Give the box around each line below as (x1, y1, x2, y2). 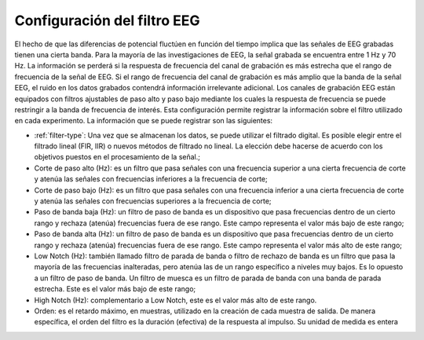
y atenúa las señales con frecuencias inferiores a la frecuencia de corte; (34, 174, 269, 184)
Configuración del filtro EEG (14, 12, 200, 29)
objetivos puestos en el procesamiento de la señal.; (34, 152, 200, 162)
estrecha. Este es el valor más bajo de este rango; (34, 284, 196, 294)
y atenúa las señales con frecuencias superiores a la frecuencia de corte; (34, 196, 272, 206)
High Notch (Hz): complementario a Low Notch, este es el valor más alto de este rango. (34, 295, 317, 305)
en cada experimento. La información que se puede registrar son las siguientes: (14, 116, 273, 126)
